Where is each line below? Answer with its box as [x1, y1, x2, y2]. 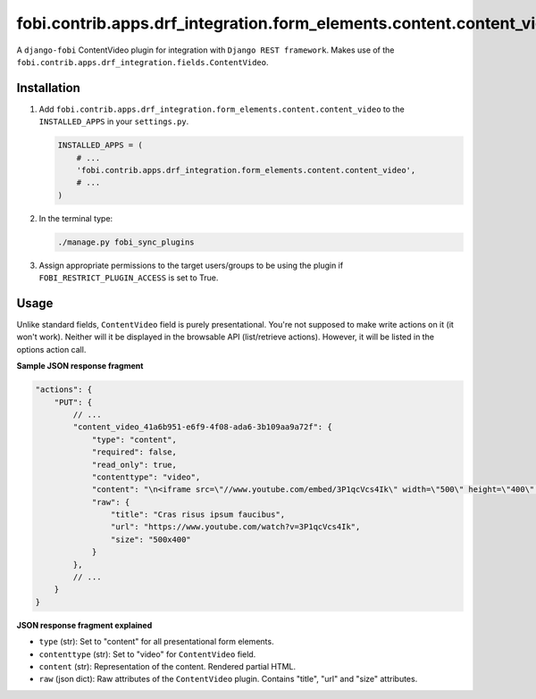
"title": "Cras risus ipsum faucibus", [110, 510, 286, 520]
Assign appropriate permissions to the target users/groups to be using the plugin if [38, 260, 344, 270]
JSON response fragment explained [16, 620, 153, 630]
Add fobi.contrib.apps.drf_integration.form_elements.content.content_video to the [38, 104, 406, 114]
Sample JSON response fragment [16, 361, 144, 371]
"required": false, [91, 447, 178, 457]
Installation [16, 80, 80, 96]
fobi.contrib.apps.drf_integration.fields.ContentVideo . [16, 56, 269, 67]
